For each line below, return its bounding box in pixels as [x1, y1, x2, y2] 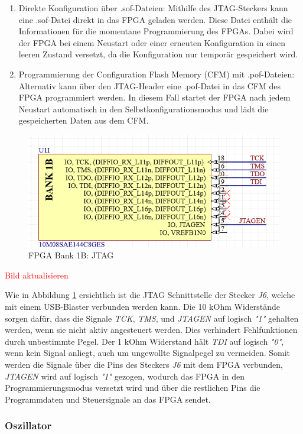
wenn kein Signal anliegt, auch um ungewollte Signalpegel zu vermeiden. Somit [5, 346, 291, 359]
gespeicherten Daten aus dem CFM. [18, 114, 149, 127]
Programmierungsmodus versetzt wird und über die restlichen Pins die [5, 381, 260, 394]
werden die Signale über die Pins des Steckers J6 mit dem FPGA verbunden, [5, 358, 283, 370]
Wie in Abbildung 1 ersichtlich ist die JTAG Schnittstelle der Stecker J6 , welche [5, 289, 295, 301]
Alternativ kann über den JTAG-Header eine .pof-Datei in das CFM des [18, 79, 281, 92]
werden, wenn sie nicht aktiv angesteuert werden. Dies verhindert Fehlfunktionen [5, 323, 298, 336]
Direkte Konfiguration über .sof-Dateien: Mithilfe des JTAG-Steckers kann [18, 2, 288, 14]
